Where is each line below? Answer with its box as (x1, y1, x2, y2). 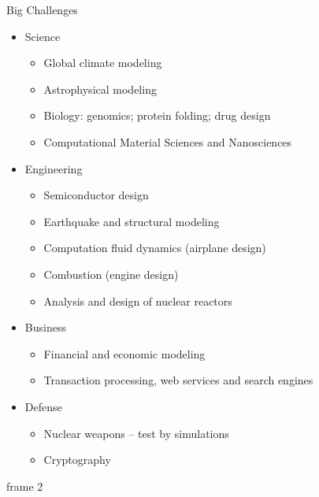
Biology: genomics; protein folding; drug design (43, 107, 271, 124)
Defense (24, 398, 62, 414)
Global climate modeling (43, 54, 162, 71)
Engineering (24, 160, 83, 176)
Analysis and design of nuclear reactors (43, 292, 232, 309)
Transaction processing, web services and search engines (43, 372, 313, 388)
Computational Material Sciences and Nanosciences (43, 133, 292, 150)
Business (24, 319, 66, 336)
